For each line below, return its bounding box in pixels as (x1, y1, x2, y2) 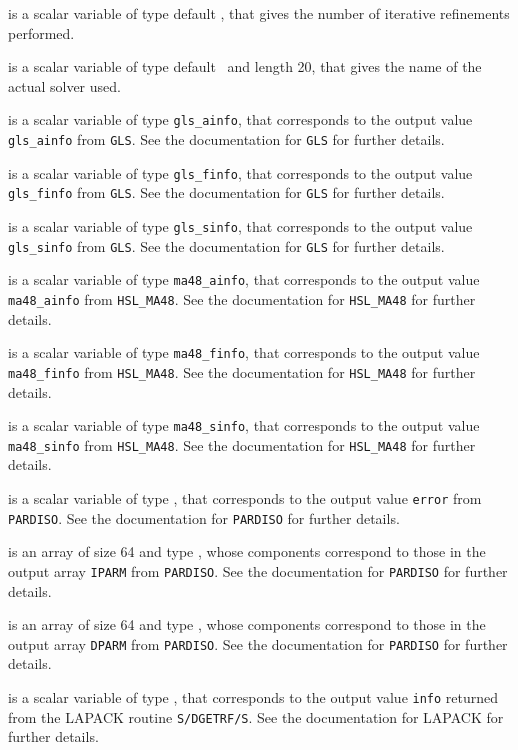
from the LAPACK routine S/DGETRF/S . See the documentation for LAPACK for (8, 706, 504, 727)
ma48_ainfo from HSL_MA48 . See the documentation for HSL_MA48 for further (8, 288, 476, 309)
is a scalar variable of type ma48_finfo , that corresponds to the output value (8, 342, 480, 363)
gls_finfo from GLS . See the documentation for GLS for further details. (8, 182, 445, 203)
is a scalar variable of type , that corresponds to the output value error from (8, 488, 482, 509)
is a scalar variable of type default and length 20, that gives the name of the (8, 56, 482, 77)
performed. (8, 22, 75, 43)
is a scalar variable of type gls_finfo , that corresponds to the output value (8, 162, 473, 183)
